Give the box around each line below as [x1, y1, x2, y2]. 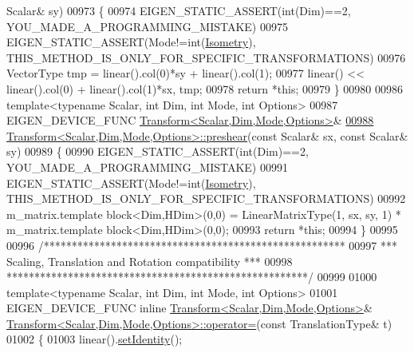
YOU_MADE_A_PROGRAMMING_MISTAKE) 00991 [6, 158, 288, 175]
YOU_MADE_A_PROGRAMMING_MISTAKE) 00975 [6, 18, 288, 34]
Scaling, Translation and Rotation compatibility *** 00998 [6, 252, 293, 269]
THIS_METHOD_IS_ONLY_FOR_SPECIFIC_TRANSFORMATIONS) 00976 [6, 49, 406, 65]
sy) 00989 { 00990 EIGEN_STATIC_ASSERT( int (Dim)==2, [6, 143, 309, 160]
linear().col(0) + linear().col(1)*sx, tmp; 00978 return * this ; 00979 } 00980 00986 [6, 80, 403, 97]
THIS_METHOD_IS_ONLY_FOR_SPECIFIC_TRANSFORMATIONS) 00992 [6, 190, 406, 207]
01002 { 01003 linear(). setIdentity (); [6, 331, 183, 347]
